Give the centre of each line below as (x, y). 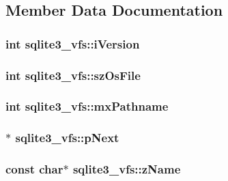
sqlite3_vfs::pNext (67, 138)
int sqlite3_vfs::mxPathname (87, 106)
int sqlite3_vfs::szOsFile (73, 75)
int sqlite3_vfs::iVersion (73, 43)
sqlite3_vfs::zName (127, 169)
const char (34, 169)
